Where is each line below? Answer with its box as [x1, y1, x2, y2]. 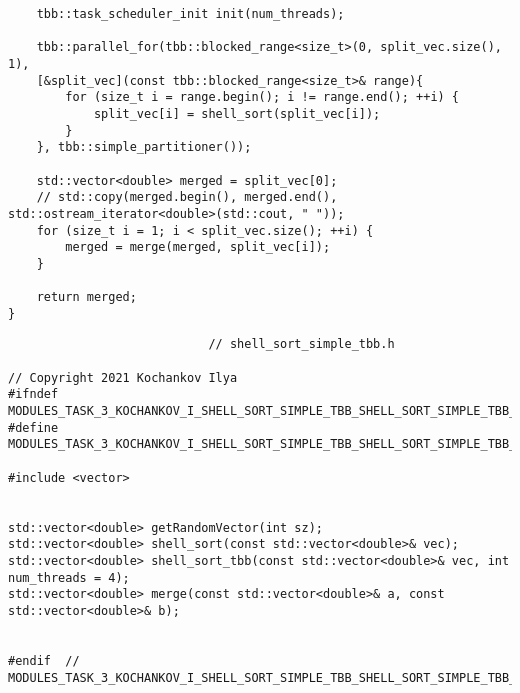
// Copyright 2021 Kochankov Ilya [8, 370, 238, 385]
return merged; [36, 290, 137, 305]
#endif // [8, 653, 80, 668]
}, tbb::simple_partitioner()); [36, 140, 252, 155]
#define [8, 420, 59, 435]
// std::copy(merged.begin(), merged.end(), [36, 190, 338, 205]
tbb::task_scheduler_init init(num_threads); [36, 7, 345, 21]
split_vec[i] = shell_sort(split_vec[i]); [93, 106, 381, 121]
